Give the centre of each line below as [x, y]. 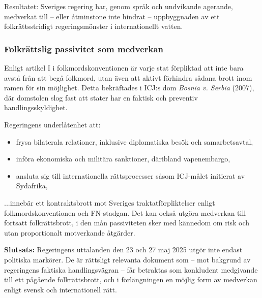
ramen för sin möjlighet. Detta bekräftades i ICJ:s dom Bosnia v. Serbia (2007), [129, 88]
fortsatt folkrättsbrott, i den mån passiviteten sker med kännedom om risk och [127, 223]
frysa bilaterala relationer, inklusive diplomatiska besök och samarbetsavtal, [135, 141]
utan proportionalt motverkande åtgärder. [70, 232]
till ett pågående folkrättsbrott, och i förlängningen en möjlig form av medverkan [131, 279]
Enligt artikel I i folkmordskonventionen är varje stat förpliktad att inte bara [124, 68]
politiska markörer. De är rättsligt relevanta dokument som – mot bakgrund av [127, 259]
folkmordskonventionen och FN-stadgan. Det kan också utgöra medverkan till [125, 212]
